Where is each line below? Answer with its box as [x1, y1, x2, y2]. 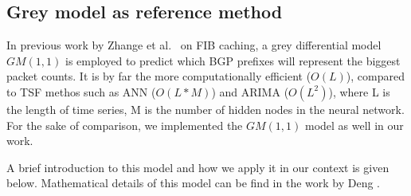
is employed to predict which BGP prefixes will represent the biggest [65, 52, 401, 69]
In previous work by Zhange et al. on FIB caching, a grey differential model [6, 37, 382, 53]
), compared [346, 68, 405, 84]
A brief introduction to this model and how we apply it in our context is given [6, 159, 389, 175]
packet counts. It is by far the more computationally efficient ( [6, 68, 311, 84]
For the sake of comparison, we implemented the [6, 116, 243, 133]
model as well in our [304, 116, 404, 133]
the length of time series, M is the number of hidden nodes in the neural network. [6, 100, 405, 117]
